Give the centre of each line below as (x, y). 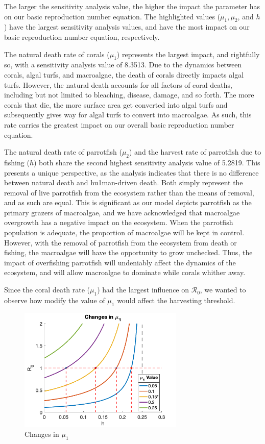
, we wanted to (223, 290)
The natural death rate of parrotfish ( (63, 152)
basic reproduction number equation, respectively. (82, 36)
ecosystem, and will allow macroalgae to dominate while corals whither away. (125, 272)
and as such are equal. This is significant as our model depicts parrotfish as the (128, 202)
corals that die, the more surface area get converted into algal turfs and (116, 104)
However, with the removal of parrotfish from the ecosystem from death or (121, 242)
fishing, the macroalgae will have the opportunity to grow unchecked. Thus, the (128, 252)
